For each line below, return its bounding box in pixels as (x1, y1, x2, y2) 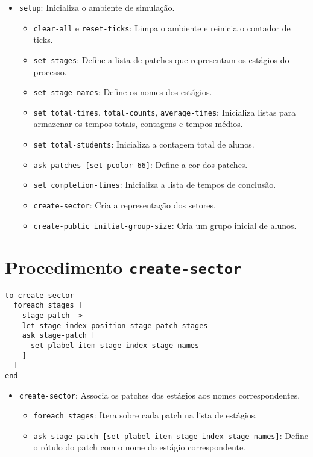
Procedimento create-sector (5, 254, 242, 279)
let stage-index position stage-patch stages (22, 321, 208, 330)
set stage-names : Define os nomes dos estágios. (33, 85, 212, 98)
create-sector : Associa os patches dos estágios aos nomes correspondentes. (19, 388, 300, 401)
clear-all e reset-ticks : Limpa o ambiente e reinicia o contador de (33, 21, 291, 34)
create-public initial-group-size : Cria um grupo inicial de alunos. (33, 219, 297, 231)
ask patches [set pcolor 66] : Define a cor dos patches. (33, 158, 248, 170)
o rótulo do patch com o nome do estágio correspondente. (33, 441, 246, 453)
